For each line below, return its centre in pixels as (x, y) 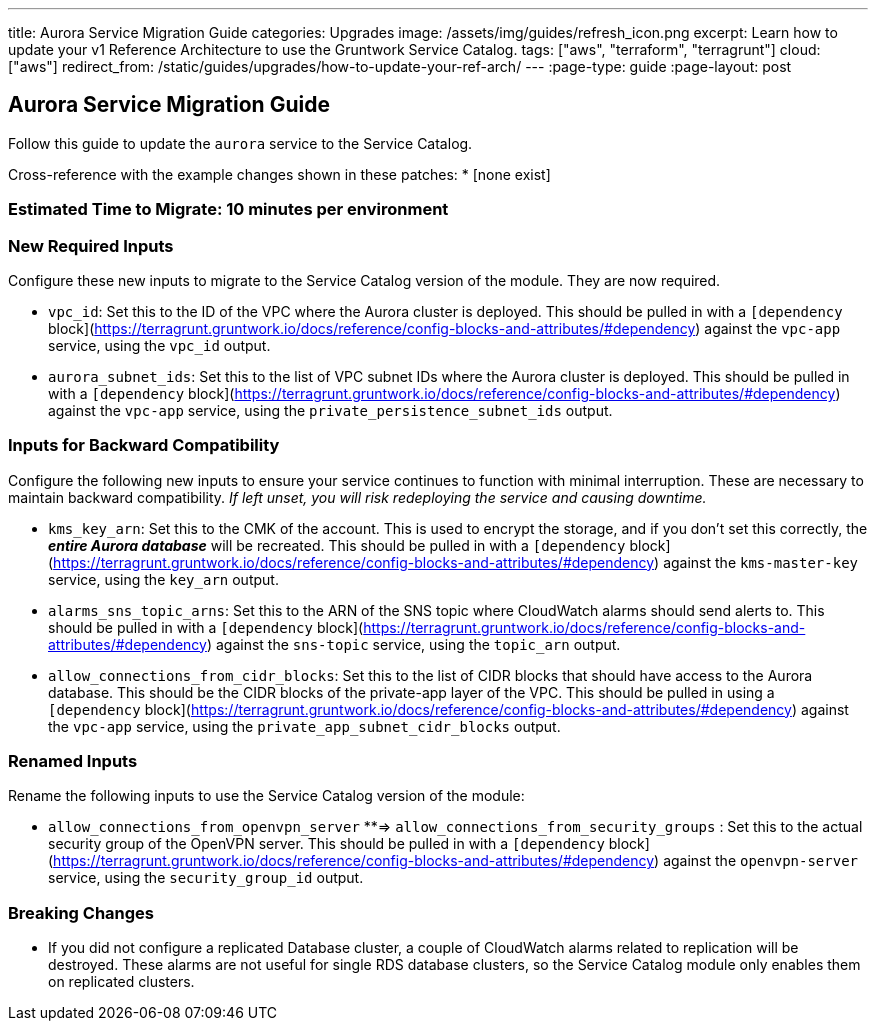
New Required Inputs (91, 245)
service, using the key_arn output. (163, 579)
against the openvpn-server (761, 861)
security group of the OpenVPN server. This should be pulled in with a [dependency (326, 844)
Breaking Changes (81, 912)
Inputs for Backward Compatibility (144, 445)
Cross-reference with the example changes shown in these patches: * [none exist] (279, 174)
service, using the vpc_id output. (159, 345)
